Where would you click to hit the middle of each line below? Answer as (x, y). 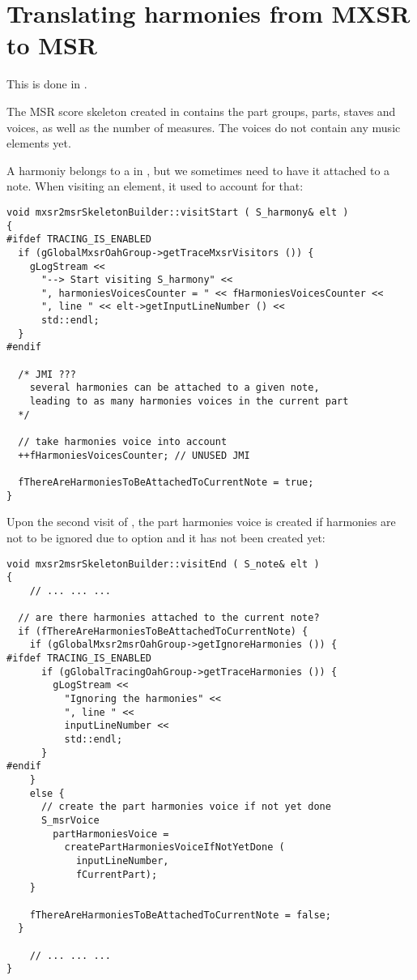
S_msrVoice (70, 820)
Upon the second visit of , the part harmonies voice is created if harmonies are (201, 522)
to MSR (52, 45)
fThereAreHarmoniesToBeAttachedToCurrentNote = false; (180, 915)
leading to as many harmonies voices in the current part (189, 402)
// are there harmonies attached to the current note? (169, 618)
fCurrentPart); (117, 874)
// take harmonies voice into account (123, 442)
